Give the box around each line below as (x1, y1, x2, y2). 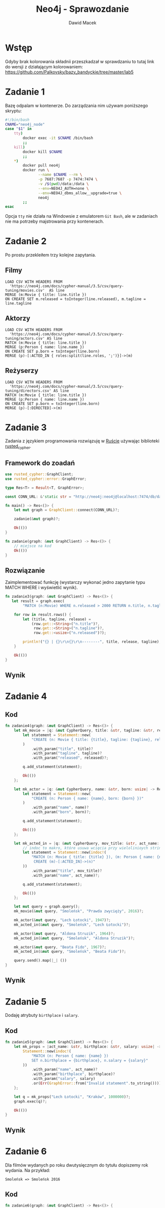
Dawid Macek (68, 20, 97, 26)
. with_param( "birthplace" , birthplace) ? (31, 1072, 115, 1077)
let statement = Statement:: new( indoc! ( (23, 850, 107, 855)
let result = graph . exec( (11, 599, 65, 604)
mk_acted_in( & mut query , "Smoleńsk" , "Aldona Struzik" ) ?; (14, 936, 135, 940)
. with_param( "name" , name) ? (31, 805, 89, 810)
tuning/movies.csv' (5, 288, 45, 293)
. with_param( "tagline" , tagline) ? (31, 751, 102, 756)
